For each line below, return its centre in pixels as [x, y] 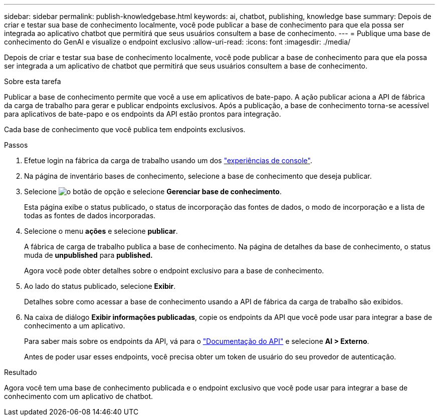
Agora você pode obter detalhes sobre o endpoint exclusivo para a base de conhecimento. [174, 271]
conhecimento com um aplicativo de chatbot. [79, 396]
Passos [16, 145]
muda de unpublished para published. [88, 255]
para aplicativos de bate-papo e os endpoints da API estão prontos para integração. [143, 114]
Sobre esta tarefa [33, 81]
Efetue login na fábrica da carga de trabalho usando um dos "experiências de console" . [168, 160]
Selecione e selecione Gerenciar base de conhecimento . [153, 191]
